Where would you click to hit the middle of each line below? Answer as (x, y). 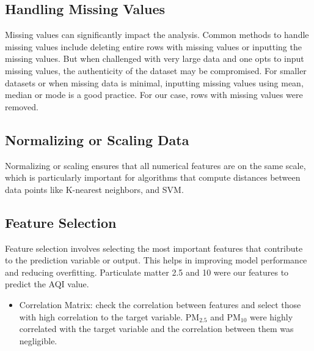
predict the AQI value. (47, 284)
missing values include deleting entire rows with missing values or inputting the (153, 46)
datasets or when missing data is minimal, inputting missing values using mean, (154, 82)
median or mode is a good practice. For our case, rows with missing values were (154, 95)
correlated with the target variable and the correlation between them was (156, 329)
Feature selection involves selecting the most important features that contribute (154, 248)
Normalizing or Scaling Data (97, 139)
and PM (225, 316)
